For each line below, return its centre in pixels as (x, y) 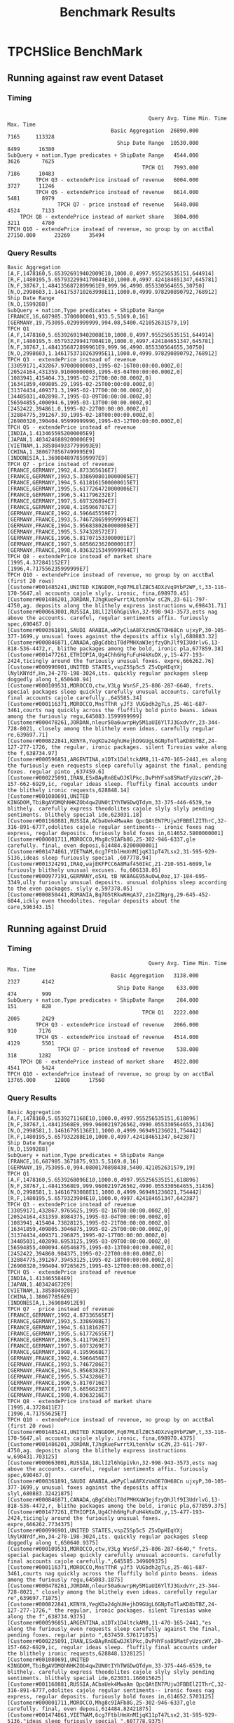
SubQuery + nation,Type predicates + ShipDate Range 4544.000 (103, 155)
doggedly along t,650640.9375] (53, 1543)
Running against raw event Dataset (85, 78)
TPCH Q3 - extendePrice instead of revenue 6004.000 (117, 180)
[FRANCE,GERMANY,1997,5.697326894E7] (62, 501)
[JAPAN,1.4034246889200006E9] (51, 440)
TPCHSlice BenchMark (75, 52)
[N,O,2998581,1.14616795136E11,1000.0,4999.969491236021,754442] (104, 1131)
